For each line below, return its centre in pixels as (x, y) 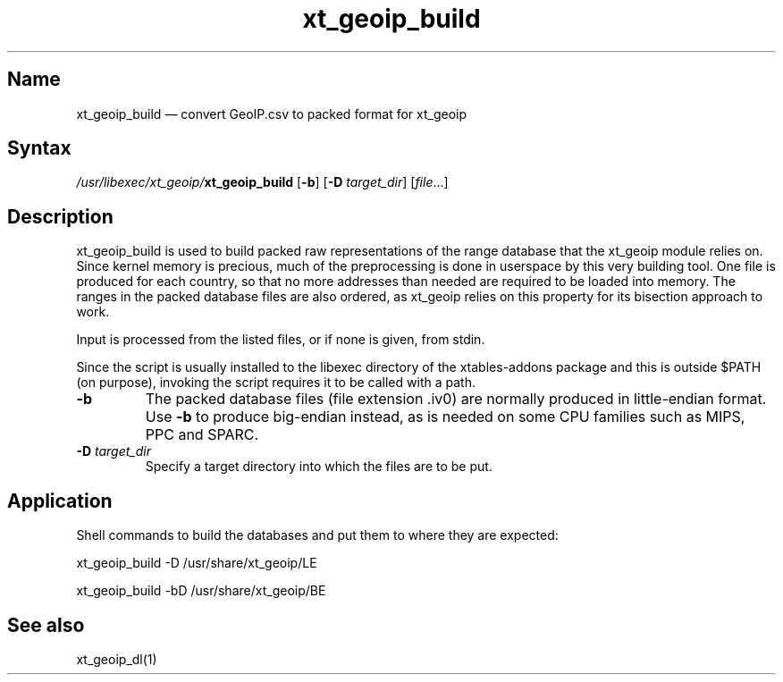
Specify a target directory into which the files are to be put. (319, 467)
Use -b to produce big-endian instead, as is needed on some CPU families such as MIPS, (445, 417)
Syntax (39, 148)
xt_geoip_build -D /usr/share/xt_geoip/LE (197, 563)
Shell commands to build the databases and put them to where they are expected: (317, 535)
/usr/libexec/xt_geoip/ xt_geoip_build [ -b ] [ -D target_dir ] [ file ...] (262, 182)
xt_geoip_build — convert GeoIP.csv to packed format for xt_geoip (272, 114)
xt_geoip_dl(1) (117, 659)
